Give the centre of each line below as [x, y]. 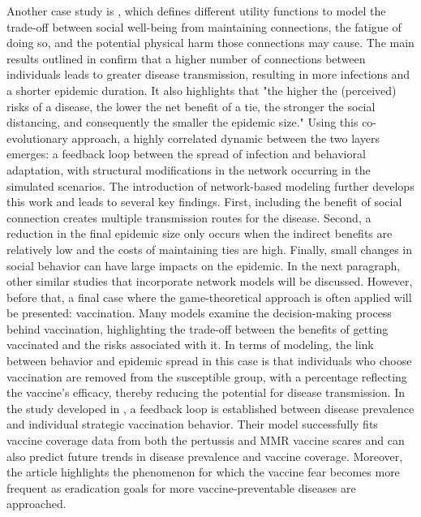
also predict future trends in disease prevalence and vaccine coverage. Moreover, [205, 456]
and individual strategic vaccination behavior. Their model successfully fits [192, 424]
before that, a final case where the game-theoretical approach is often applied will [209, 297]
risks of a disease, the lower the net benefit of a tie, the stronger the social [191, 106]
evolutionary [37, 138]
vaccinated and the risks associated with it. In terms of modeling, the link [190, 345]
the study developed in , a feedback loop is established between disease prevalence [210, 408]
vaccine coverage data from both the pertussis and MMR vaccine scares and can [206, 440]
